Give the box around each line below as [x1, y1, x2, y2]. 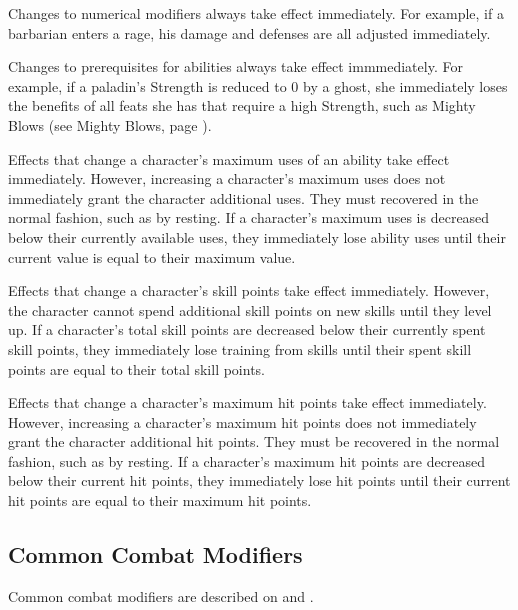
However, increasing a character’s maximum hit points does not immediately [8, 411, 477, 432]
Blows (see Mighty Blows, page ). [8, 114, 212, 135]
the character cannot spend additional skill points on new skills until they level [8, 299, 492, 320]
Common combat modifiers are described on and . [8, 585, 314, 606]
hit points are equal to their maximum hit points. [8, 490, 312, 511]
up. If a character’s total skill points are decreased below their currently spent [8, 319, 486, 340]
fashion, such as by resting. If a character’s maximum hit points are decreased [8, 450, 486, 471]
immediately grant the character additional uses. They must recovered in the [8, 187, 479, 208]
